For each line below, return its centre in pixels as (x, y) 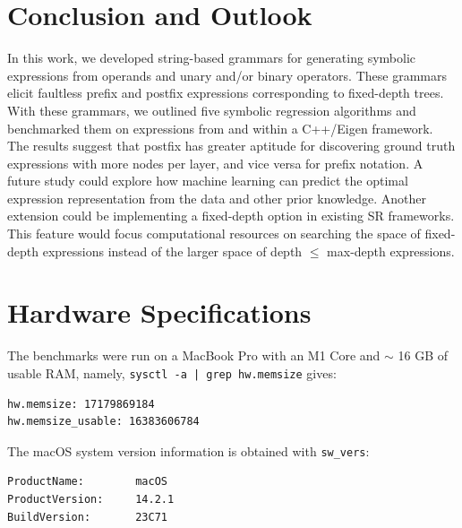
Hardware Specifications (159, 312)
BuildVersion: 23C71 (87, 517)
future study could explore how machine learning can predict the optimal (208, 181)
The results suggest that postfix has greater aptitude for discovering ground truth (231, 146)
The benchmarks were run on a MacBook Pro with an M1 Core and (194, 355)
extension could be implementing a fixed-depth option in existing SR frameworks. (231, 216)
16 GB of (423, 355)
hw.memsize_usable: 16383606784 (103, 422)
